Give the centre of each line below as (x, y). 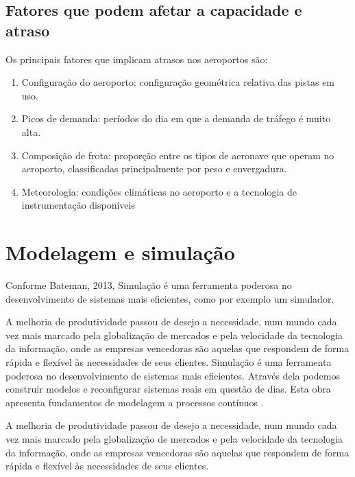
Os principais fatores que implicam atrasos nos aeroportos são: (137, 59)
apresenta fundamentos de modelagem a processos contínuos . (135, 402)
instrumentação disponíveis (78, 205)
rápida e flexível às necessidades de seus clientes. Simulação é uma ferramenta (169, 362)
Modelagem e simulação (120, 252)
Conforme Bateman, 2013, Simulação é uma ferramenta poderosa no (149, 285)
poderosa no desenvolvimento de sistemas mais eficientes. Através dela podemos (173, 375)
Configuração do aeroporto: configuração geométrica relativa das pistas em (178, 82)
